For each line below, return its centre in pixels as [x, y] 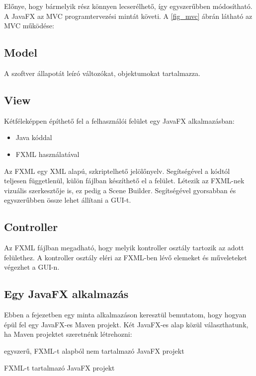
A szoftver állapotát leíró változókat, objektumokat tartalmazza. [102, 73]
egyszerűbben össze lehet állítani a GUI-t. [68, 200]
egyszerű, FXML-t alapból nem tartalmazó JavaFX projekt [94, 350]
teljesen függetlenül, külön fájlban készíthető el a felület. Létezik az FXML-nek [124, 181]
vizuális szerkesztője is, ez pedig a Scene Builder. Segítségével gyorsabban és [120, 190]
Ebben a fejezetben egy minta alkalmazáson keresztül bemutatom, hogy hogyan [125, 315]
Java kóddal [34, 137]
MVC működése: [29, 26]
